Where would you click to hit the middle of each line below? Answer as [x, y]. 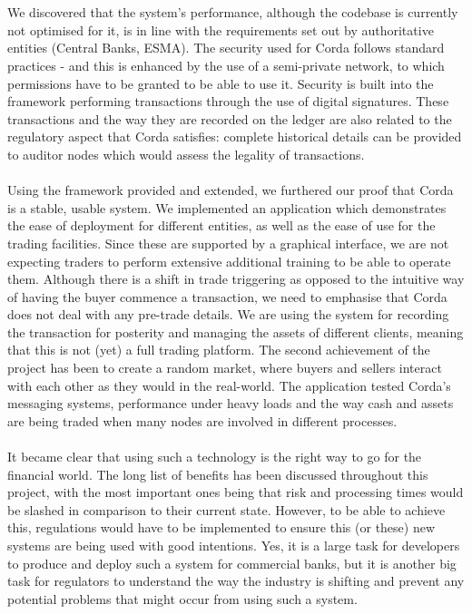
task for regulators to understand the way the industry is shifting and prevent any [236, 581]
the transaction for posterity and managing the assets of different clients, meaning [236, 331]
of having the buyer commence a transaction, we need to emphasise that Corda [227, 296]
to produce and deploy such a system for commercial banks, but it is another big [232, 563]
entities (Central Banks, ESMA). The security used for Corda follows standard [226, 48]
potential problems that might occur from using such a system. [182, 598]
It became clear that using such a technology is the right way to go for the [215, 457]
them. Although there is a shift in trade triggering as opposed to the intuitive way [236, 279]
